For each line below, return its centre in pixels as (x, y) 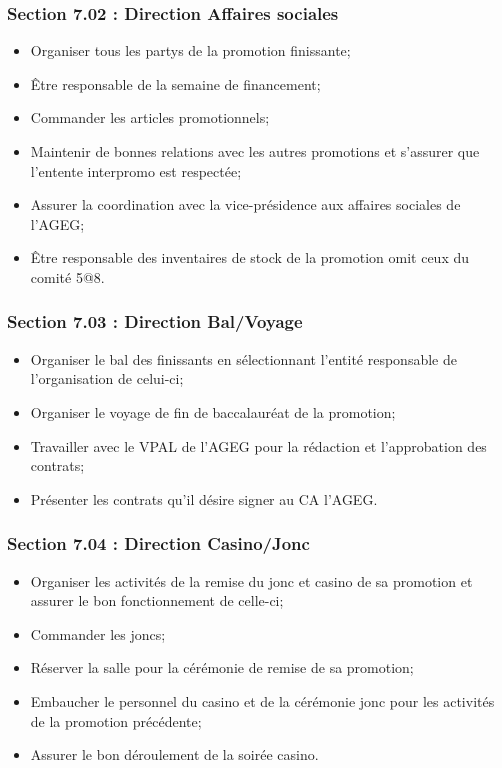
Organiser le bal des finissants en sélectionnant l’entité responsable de (243, 358)
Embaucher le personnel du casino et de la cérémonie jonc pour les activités (262, 700)
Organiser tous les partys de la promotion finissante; (190, 50)
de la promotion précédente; (116, 720)
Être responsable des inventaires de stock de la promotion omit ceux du (250, 257)
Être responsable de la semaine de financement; (175, 83)
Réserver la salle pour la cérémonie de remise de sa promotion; (222, 667)
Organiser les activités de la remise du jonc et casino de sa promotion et (251, 580)
